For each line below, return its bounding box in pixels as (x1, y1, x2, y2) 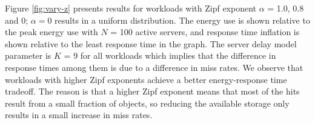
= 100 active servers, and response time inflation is (110, 25, 300, 38)
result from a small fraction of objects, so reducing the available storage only (5, 96, 290, 109)
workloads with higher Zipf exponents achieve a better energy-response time (5, 73, 287, 85)
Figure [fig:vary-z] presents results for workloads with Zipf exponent (5, 2, 257, 14)
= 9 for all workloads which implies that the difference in (64, 49, 276, 62)
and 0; (5, 13, 28, 26)
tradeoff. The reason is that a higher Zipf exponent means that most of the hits (5, 85, 300, 98)
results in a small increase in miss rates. (5, 108, 153, 121)
